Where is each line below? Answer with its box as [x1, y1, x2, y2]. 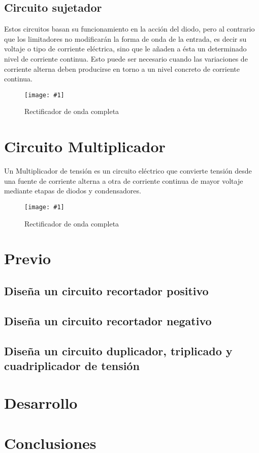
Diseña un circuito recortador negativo [4, 313, 212, 328]
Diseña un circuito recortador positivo [4, 282, 209, 298]
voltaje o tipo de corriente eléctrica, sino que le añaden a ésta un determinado [4, 43, 247, 54]
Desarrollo [4, 392, 78, 413]
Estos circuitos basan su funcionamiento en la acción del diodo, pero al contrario [4, 23, 255, 34]
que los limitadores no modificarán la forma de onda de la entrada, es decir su [4, 33, 247, 44]
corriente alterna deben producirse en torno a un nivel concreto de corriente [4, 63, 240, 74]
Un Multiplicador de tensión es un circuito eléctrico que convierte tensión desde [4, 165, 252, 176]
